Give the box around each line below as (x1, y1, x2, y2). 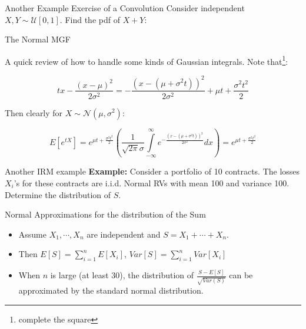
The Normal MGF (5, 33, 71, 45)
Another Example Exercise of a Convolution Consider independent (5, 2, 245, 14)
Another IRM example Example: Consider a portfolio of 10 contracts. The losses (5, 165, 300, 177)
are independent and (87, 228, 161, 240)
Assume (18, 228, 46, 240)
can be (229, 269, 253, 281)
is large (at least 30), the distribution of (50, 269, 194, 281)
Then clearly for (5, 106, 63, 119)
